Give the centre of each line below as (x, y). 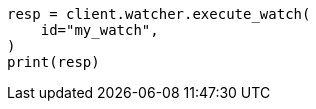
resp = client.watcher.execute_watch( (159, 14)
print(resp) (53, 62)
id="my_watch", (99, 30)
